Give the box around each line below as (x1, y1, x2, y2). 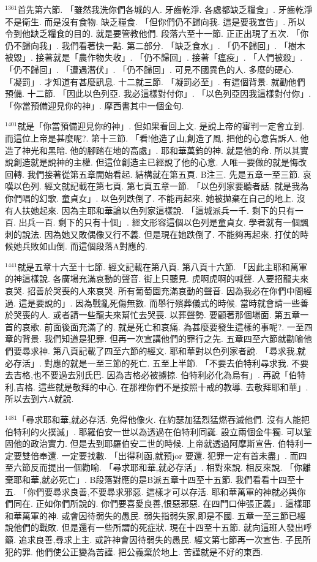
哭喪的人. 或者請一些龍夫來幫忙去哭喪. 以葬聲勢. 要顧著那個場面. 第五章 (13, 308, 300, 321)
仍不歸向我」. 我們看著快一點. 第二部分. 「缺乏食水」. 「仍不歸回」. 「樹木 (5, 39, 305, 51)
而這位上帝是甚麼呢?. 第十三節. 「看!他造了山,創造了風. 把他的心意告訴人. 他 (5, 131, 309, 144)
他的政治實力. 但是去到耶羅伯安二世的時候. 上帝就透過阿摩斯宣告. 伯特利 (13, 437, 304, 450)
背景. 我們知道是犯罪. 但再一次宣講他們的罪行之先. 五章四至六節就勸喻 (21, 332, 304, 345)
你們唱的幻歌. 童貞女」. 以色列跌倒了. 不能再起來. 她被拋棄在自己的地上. (5, 191, 294, 204)
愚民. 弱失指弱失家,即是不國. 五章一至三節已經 (121, 509, 306, 522)
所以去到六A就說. (5, 392, 74, 405)
